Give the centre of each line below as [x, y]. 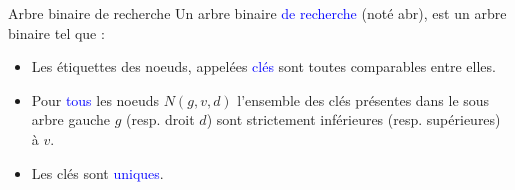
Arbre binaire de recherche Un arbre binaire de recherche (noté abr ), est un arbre [257, 13]
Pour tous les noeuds [95, 99]
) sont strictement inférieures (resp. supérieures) [353, 119]
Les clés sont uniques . [97, 172]
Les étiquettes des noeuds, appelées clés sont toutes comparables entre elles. [263, 66]
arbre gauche [71, 119]
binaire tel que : [56, 32]
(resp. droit [160, 119]
